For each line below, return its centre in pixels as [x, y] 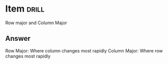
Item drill [25, 9]
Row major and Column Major [36, 23]
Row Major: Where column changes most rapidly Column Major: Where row [84, 50]
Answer [18, 39]
